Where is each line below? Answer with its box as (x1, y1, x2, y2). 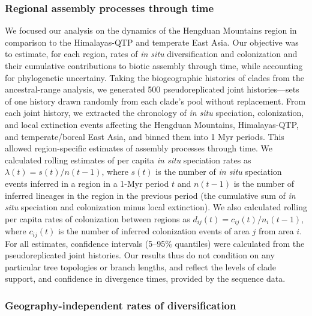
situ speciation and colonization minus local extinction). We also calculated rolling (5, 201, 307, 213)
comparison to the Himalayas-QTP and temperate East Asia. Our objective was (5, 35, 299, 48)
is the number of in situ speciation (155, 165, 282, 178)
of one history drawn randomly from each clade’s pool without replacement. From (5, 94, 306, 107)
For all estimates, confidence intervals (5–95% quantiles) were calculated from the (5, 237, 305, 249)
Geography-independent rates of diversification (5, 297, 236, 312)
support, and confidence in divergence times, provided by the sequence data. (5, 272, 286, 285)
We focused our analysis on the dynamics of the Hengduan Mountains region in (5, 24, 297, 37)
